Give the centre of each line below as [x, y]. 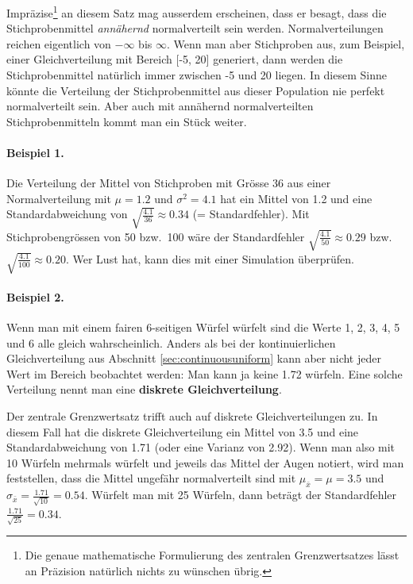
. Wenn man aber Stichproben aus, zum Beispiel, [286, 43]
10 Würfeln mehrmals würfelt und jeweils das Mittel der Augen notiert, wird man [205, 462]
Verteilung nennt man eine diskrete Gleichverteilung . [144, 389]
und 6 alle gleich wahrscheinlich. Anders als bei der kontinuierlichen [171, 342]
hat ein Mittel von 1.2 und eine [296, 198]
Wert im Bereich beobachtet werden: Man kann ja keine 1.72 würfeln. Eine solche [205, 373]
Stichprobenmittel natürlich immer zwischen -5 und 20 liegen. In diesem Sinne [197, 75]
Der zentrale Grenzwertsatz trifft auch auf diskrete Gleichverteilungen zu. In [192, 415]
